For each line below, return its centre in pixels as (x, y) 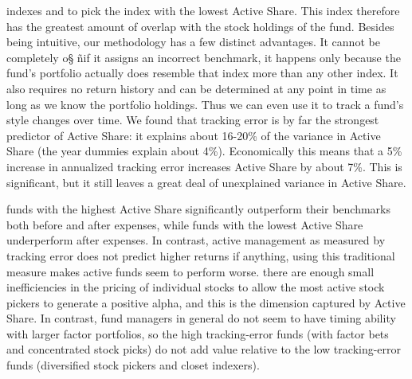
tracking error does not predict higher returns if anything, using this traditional (201, 255)
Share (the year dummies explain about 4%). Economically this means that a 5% (204, 151)
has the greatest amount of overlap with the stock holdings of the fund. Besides (200, 26)
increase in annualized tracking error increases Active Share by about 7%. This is (204, 166)
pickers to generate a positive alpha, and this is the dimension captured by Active (206, 302)
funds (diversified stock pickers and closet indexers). (133, 365)
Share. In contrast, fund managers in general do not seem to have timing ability (201, 318)
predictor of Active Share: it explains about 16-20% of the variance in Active (194, 135)
